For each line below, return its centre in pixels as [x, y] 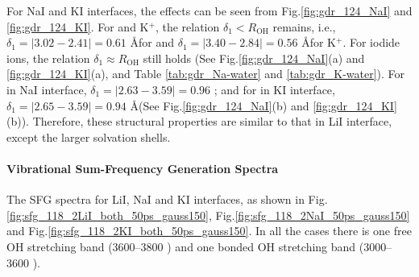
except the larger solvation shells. [89, 136]
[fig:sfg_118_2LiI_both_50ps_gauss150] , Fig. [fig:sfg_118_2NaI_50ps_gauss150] [208, 215]
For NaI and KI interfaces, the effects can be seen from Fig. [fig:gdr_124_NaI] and [209, 10]
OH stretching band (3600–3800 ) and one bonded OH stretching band [181, 246]
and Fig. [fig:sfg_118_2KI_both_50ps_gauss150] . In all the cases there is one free [209, 231]
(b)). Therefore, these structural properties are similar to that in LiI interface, [199, 121]
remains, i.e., [304, 26]
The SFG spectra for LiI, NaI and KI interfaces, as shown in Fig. [167, 199]
